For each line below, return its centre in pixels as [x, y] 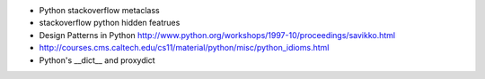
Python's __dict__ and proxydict [97, 60]
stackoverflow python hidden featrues [110, 23]
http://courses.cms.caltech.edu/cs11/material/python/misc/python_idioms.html [184, 48]
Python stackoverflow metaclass [100, 10]
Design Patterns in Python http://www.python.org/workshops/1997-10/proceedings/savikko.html [217, 35]
